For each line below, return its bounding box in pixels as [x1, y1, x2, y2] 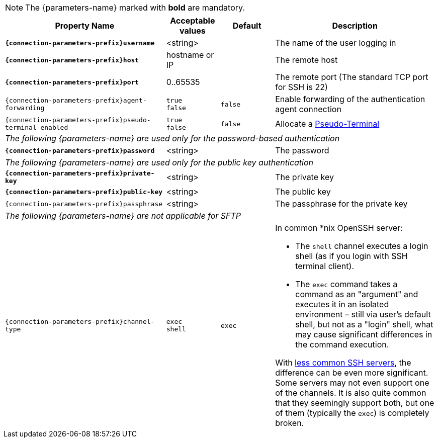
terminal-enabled [5, 124, 68, 131]
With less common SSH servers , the [275, 358, 411, 368]
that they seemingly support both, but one [275, 398, 434, 408]
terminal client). [295, 261, 354, 271]
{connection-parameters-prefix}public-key [5, 188, 163, 196]
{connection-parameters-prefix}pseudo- [5, 116, 151, 124]
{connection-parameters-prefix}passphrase [5, 200, 163, 208]
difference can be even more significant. [275, 368, 428, 378]
